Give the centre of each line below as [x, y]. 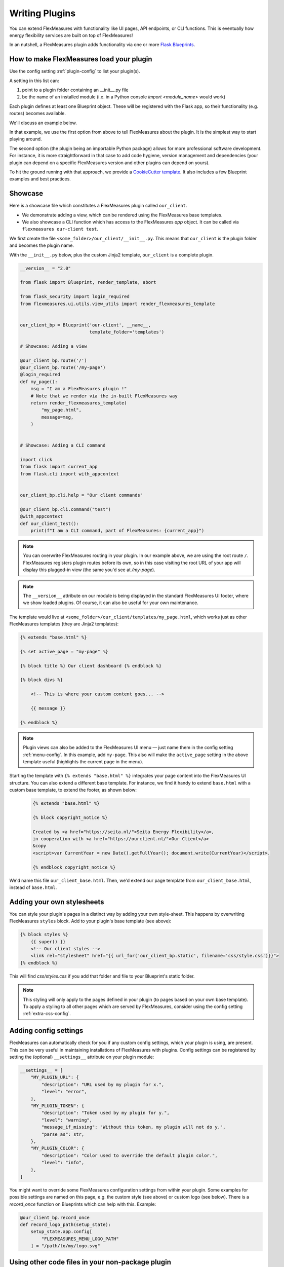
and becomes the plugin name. [42, 245]
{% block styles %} [44, 935]
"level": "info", [63, 1163]
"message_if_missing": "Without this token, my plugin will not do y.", [133, 1127]
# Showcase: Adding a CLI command [63, 445]
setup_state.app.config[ [62, 1232]
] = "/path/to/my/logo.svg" [66, 1246]
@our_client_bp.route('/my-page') [63, 368]
